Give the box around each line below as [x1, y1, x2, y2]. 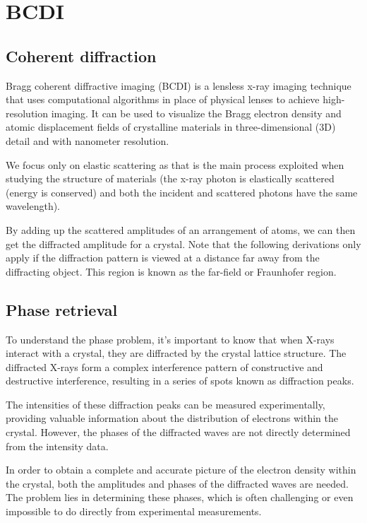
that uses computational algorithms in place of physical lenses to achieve [6, 92, 320, 107]
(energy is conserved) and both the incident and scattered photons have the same [6, 184, 358, 199]
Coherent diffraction [6, 45, 157, 66]
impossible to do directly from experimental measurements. [6, 504, 262, 519]
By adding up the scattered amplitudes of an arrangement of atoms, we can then [6, 222, 356, 237]
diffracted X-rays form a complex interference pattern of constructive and [6, 359, 323, 374]
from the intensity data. [6, 438, 109, 453]
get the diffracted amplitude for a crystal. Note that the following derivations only [6, 236, 361, 251]
